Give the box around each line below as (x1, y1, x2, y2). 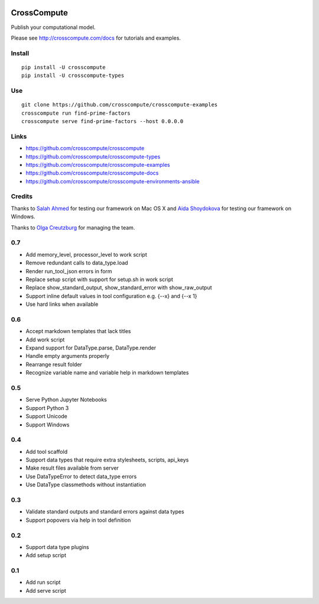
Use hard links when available (25, 301, 99, 308)
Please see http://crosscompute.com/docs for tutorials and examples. (11, 34, 181, 41)
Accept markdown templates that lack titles (25, 328, 131, 335)
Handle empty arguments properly (25, 353, 110, 360)
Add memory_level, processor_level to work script (25, 251, 147, 258)
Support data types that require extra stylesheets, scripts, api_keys (25, 456, 189, 464)
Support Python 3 (25, 404, 69, 411)
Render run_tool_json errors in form (25, 267, 112, 274)
